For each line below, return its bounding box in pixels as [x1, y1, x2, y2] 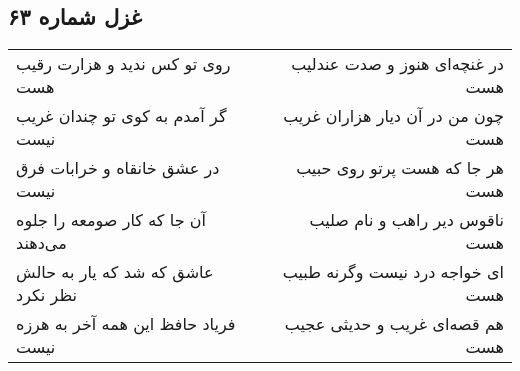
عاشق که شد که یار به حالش [16, 260, 214, 284]
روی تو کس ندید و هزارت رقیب [16, 52, 231, 76]
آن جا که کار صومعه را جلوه [16, 208, 207, 232]
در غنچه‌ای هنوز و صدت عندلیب [291, 52, 504, 76]
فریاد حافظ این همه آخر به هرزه [16, 312, 236, 336]
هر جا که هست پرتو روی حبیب [296, 156, 504, 180]
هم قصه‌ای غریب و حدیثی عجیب [284, 312, 504, 336]
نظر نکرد [16, 283, 77, 307]
